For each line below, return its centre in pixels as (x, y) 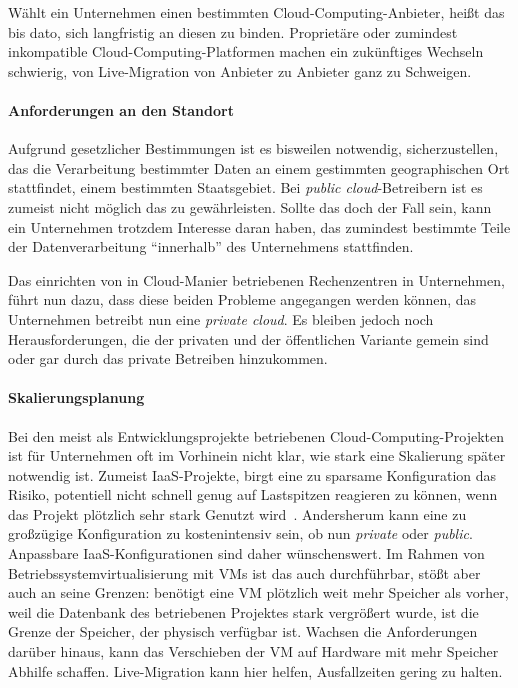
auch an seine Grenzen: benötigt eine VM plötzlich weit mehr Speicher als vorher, (258, 592)
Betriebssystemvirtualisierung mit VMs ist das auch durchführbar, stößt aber (244, 572)
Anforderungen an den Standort (121, 109)
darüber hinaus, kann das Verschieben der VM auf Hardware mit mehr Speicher (253, 651)
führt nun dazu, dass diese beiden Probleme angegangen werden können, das (242, 299)
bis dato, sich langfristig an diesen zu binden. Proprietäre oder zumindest (233, 31)
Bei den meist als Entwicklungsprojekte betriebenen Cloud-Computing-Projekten (256, 435)
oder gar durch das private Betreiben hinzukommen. (168, 358)
